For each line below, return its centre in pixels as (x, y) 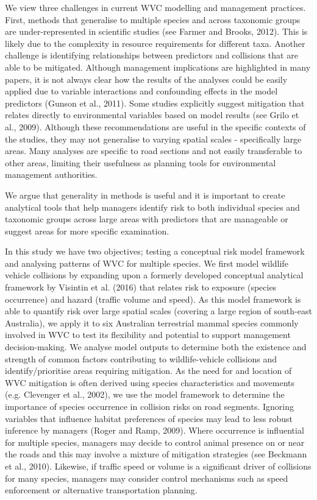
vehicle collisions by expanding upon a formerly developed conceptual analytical (154, 275)
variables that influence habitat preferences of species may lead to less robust (149, 418)
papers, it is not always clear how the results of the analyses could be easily (146, 79)
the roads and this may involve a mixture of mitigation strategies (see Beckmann (156, 454)
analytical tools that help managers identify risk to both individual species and (152, 207)
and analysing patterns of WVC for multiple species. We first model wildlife (147, 263)
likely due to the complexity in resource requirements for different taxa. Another (155, 43)
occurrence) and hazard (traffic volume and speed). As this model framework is (153, 299)
